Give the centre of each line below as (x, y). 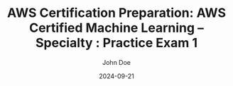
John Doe (116, 62)
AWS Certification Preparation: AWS (116, 13)
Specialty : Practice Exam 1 (116, 43)
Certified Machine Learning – (116, 28)
